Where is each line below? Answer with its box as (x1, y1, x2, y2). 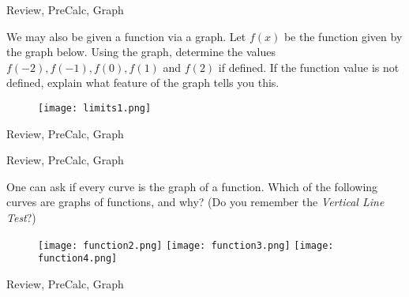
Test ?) (6, 209, 36, 225)
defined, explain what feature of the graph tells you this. (6, 74, 280, 91)
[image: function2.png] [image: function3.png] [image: (38, 239, 334, 251)
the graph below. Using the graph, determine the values (6, 43, 276, 60)
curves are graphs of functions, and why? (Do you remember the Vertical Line (6, 194, 385, 210)
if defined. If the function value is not (218, 58, 400, 75)
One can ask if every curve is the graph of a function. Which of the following (6, 178, 378, 194)
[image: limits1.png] (38, 102, 152, 114)
